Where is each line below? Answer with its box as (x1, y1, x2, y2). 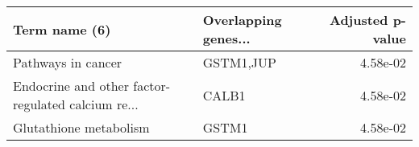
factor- (133, 76, 171, 95)
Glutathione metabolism (13, 118, 150, 137)
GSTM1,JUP (202, 53, 276, 71)
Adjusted (329, 10, 388, 29)
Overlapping (202, 10, 282, 29)
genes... (202, 29, 251, 47)
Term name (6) (13, 19, 111, 39)
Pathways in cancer (13, 53, 122, 71)
